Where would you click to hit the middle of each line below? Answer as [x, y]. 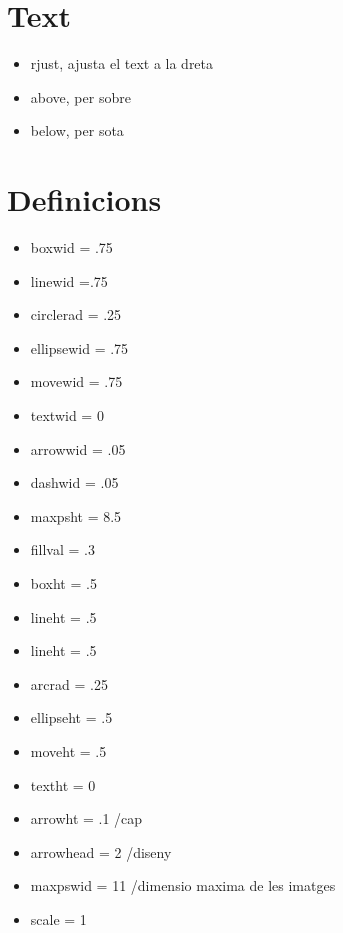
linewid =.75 [69, 280]
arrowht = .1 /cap [86, 818]
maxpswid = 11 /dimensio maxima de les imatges [183, 885]
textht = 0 [63, 784]
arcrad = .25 [69, 683]
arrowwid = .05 [78, 448]
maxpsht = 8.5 [76, 515]
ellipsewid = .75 [79, 347]
